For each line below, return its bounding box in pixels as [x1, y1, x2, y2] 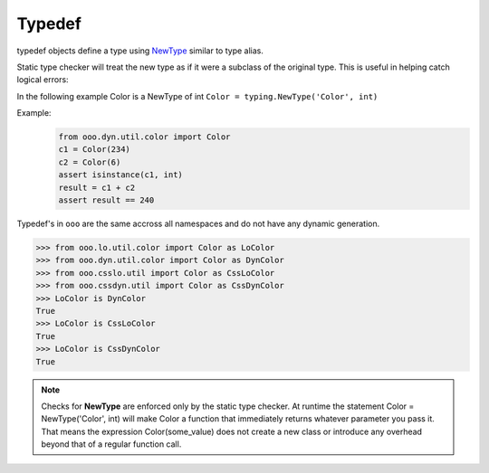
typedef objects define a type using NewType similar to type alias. [16, 45, 264, 56]
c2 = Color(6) [58, 156, 121, 167]
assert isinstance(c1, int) [58, 170, 183, 180]
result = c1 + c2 [58, 182, 136, 193]
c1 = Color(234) [58, 145, 131, 155]
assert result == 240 [58, 195, 155, 205]
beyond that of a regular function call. [41, 439, 182, 449]
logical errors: [16, 74, 69, 85]
